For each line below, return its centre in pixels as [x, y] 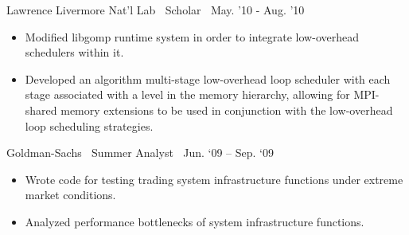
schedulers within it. [74, 52]
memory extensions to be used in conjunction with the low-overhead [227, 110]
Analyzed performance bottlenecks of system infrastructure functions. [195, 221]
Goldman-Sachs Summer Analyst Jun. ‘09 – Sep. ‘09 [140, 153]
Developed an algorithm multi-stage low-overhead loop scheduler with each [208, 78]
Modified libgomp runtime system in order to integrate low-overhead [192, 36]
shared [41, 110]
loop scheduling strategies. [89, 125]
